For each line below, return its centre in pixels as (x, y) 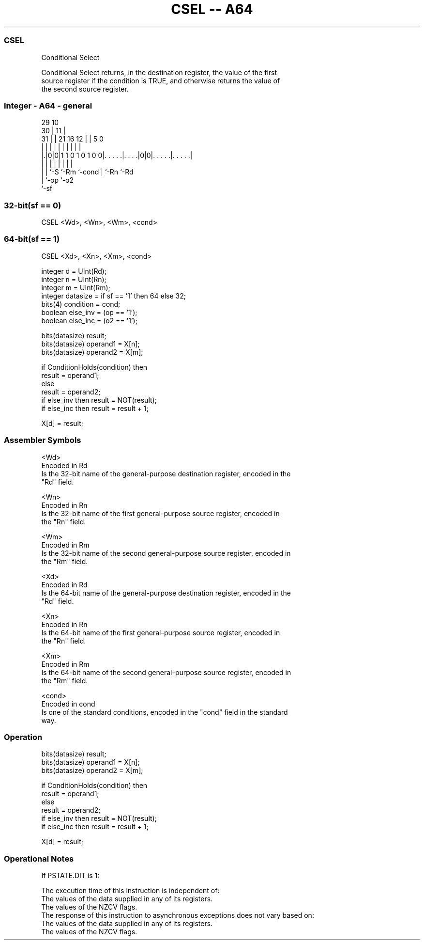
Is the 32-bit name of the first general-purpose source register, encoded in (160, 513)
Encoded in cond (68, 704)
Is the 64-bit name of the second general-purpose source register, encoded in (166, 672)
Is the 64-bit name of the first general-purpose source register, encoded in (161, 632)
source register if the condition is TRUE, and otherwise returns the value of (161, 80)
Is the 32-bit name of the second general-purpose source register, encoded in (166, 553)
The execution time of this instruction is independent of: (130, 890)
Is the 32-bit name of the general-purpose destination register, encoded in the (166, 473)
